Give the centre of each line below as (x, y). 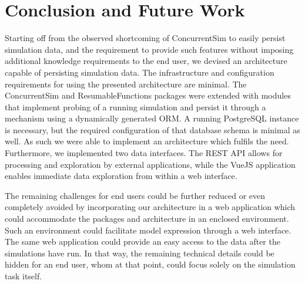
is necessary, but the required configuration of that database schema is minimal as (152, 129)
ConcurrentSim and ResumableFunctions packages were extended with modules (148, 95)
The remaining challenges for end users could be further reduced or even (135, 195)
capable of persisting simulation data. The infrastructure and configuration (140, 72)
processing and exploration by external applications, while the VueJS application (150, 164)
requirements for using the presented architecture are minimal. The (126, 84)
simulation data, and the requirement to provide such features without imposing (149, 49)
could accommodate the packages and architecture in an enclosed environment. (147, 219)
